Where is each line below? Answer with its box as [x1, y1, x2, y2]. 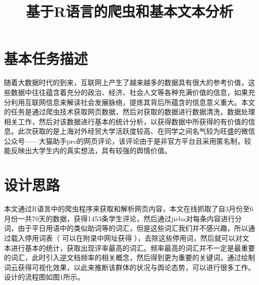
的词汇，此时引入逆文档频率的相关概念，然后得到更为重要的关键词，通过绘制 [4, 252, 255, 263]
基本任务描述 [4, 48, 88, 69]
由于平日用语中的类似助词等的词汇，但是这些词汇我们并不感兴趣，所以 [17, 223, 248, 233]
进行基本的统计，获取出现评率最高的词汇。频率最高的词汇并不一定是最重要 [10, 242, 255, 253]
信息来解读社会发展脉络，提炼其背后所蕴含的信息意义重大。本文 [45, 96, 255, 107]
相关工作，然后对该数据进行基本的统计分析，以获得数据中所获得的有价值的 [4, 116, 248, 126]
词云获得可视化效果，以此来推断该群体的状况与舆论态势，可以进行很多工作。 [4, 262, 255, 272]
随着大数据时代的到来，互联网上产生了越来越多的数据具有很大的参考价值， [4, 77, 248, 88]
